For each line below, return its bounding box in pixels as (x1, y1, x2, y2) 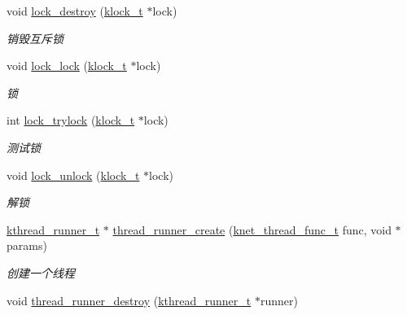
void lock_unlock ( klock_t (7, 166, 140, 183)
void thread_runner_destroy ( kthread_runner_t (7, 291, 252, 308)
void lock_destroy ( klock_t (7, 2, 143, 19)
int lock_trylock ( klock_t (7, 112, 135, 129)
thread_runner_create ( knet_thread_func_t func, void (112, 221, 392, 238)
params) (7, 237, 47, 254)
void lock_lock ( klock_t (7, 57, 127, 74)
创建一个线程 (7, 264, 75, 281)
